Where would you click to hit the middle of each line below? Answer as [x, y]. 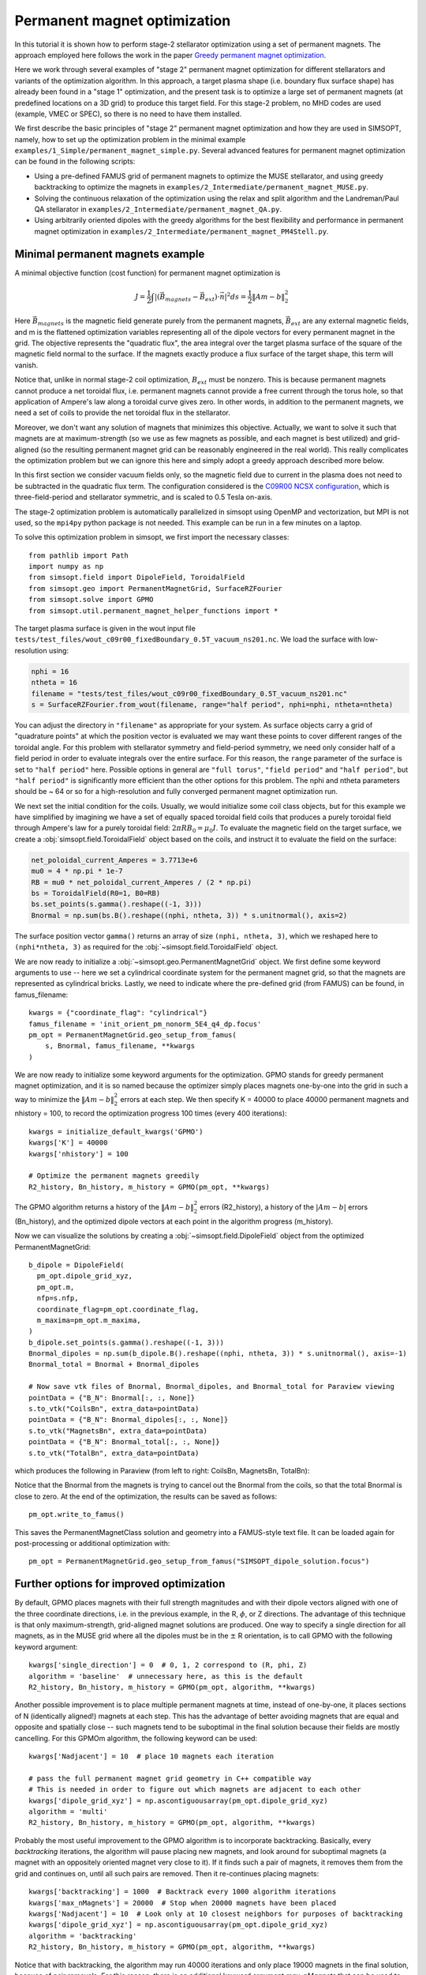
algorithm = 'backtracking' [83, 1936]
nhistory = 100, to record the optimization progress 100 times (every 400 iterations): [151, 1113]
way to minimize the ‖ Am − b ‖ [64, 1099]
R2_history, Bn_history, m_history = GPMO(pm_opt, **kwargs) [149, 1187]
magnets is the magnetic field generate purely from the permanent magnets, [161, 322]
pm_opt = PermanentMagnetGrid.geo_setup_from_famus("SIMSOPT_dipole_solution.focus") [199, 1561]
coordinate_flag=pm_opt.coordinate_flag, [118, 1309]
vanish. [26, 365]
